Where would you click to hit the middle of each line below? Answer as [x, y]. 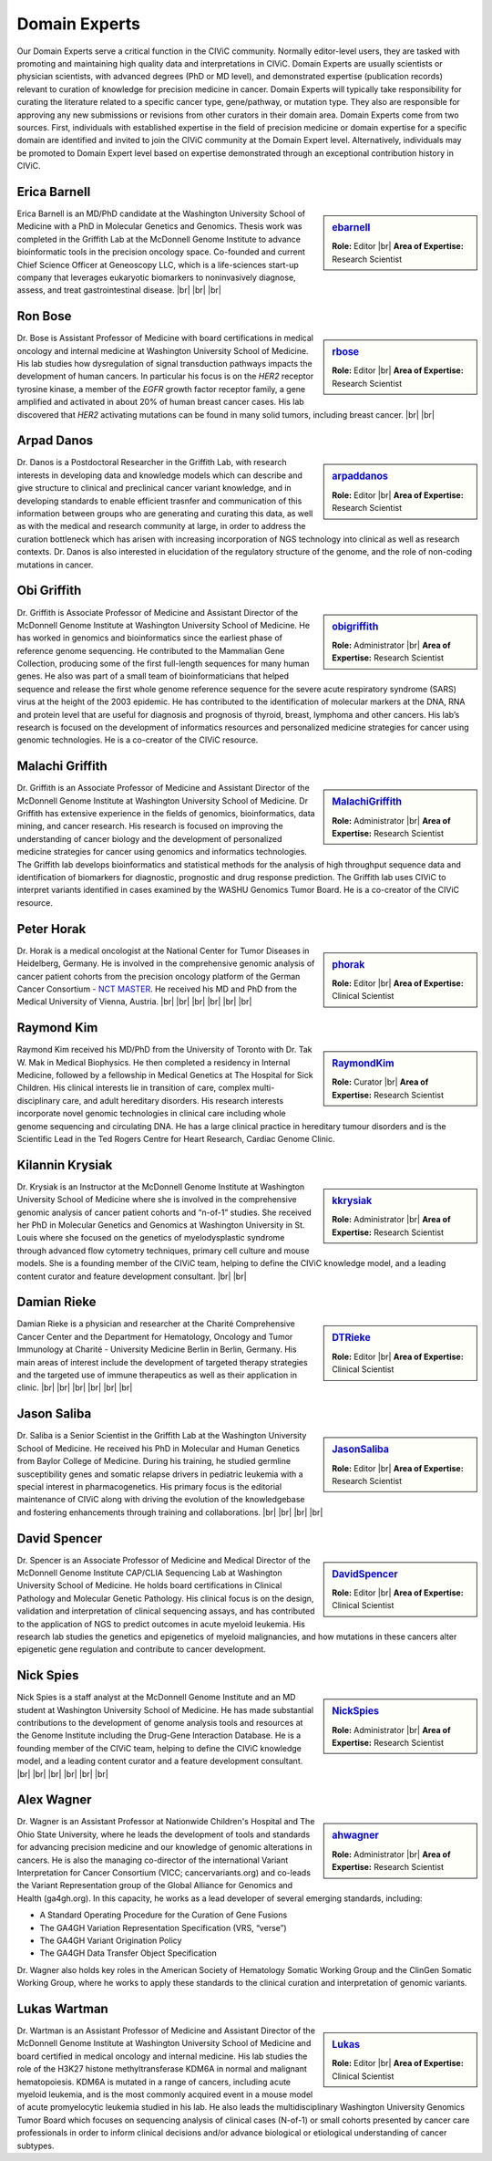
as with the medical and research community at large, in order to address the [161, 526]
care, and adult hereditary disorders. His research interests [173, 1100]
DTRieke [351, 1338]
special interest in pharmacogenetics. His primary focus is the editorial [149, 1486]
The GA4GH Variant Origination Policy [111, 1940]
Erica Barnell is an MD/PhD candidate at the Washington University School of [161, 213]
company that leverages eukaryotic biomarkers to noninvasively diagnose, [156, 277]
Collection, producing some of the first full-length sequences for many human [163, 664]
